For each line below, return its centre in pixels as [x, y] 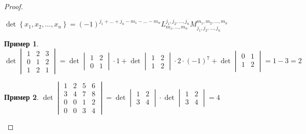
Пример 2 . [21, 97]
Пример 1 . [21, 43]
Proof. [14, 6]
